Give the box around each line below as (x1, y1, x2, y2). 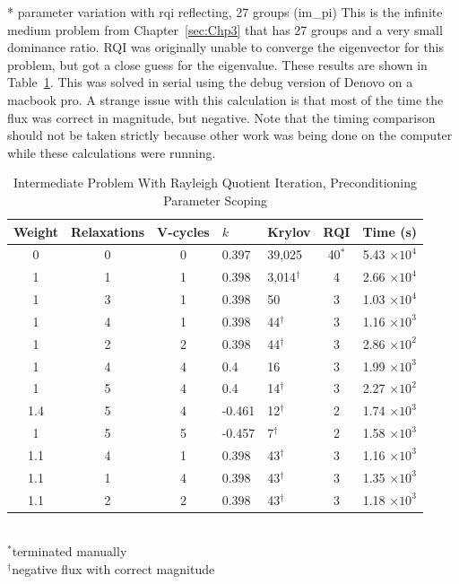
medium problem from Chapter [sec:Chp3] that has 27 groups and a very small (7, 20, 443, 39)
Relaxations (70, 222, 145, 240)
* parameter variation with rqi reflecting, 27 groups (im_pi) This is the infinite (7, 3, 443, 21)
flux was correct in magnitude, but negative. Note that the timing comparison (7, 108, 436, 126)
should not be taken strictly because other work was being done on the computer (7, 126, 453, 144)
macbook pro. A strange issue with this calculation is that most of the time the (7, 90, 444, 109)
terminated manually (12, 542, 127, 561)
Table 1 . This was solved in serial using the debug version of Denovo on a (7, 73, 413, 92)
